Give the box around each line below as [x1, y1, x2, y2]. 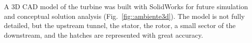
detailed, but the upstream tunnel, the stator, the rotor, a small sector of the [4, 20, 236, 30]
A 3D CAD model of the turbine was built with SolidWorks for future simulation [4, 1, 248, 11]
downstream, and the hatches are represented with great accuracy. [4, 29, 203, 40]
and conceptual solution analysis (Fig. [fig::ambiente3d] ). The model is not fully [4, 11, 245, 21]
